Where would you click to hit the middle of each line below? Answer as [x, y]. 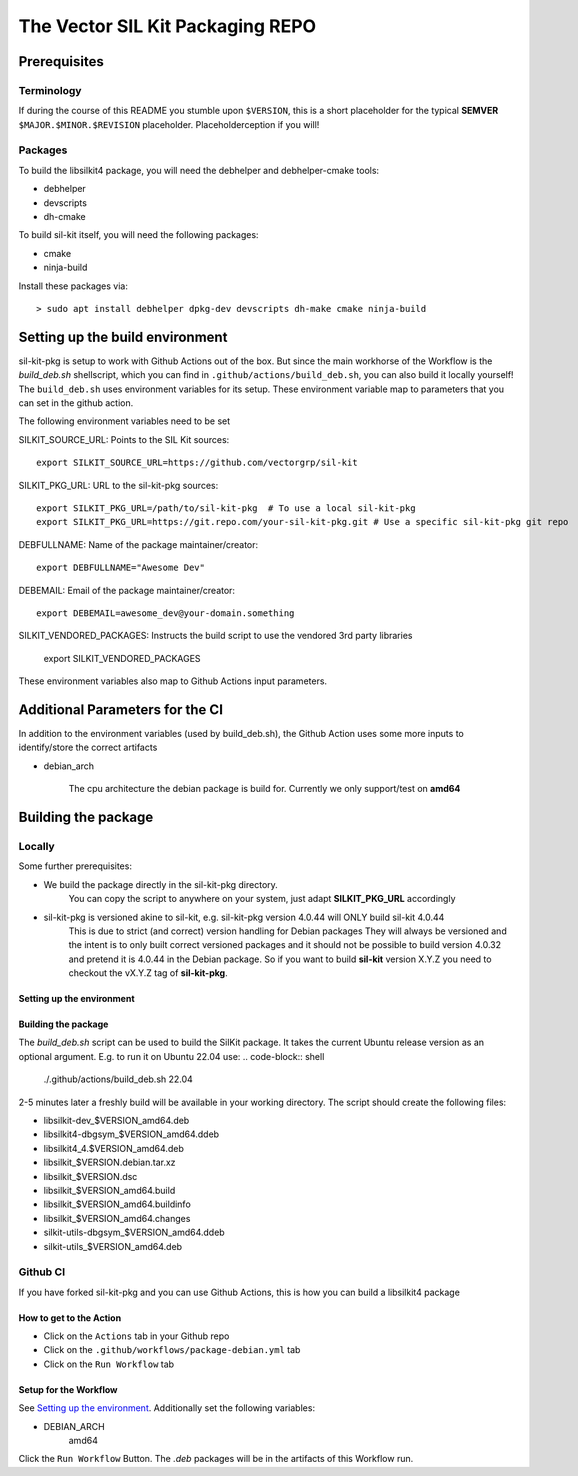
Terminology [50, 90]
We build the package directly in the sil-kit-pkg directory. [161, 884]
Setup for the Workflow [68, 1389]
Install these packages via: [73, 286]
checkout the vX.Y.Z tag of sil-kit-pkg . [148, 973]
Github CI [41, 1272]
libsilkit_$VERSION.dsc [90, 1176]
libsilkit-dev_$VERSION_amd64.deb [116, 1121]
